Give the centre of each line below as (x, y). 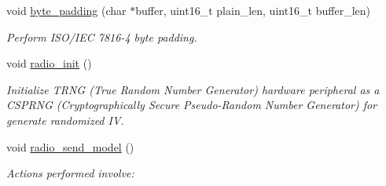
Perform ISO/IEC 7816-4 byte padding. (102, 36)
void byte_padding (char (66, 10)
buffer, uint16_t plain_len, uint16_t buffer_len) (253, 10)
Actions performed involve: (70, 173)
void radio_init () (49, 63)
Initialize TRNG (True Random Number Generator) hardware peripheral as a (193, 89)
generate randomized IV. (65, 120)
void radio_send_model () (70, 146)
